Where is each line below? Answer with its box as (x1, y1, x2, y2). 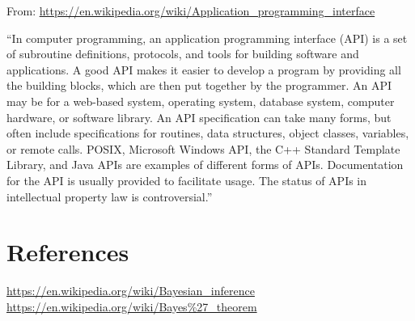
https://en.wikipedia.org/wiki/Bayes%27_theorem (6, 298, 257, 315)
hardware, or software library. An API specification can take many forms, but (6, 108, 392, 125)
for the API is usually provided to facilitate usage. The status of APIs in (6, 171, 367, 188)
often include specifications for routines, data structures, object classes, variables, (6, 125, 409, 141)
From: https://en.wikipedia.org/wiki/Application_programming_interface (6, 2, 375, 19)
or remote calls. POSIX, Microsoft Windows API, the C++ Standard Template (6, 140, 400, 157)
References (6, 235, 129, 268)
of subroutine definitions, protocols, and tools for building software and (6, 45, 359, 62)
